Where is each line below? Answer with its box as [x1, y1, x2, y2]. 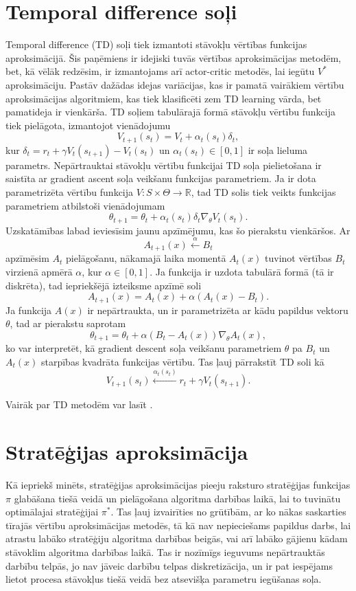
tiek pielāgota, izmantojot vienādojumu [5, 118, 171, 132]
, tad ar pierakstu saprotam [10, 316, 126, 331]
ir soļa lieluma [248, 142, 308, 157]
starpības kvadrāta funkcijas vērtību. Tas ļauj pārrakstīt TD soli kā [40, 354, 324, 368]
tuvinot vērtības [265, 251, 332, 265]
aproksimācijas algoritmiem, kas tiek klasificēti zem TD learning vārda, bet [5, 91, 322, 105]
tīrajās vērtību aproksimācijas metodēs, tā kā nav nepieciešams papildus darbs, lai [5, 517, 351, 532]
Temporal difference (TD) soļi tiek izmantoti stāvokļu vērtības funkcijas [5, 37, 307, 52]
